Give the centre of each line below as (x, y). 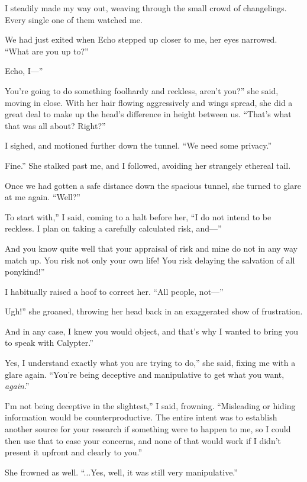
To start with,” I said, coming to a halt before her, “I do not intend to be (138, 216)
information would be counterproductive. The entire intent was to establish (141, 417)
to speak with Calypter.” (49, 343)
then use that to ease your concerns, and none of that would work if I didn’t (143, 440)
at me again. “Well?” (43, 197)
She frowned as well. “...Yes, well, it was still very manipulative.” (121, 472)
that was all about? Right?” (55, 125)
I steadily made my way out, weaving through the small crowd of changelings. (146, 8)
